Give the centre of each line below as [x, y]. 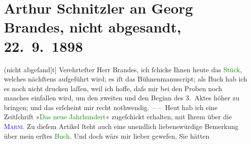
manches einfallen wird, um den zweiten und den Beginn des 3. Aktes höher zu [122, 98]
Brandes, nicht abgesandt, [93, 27]
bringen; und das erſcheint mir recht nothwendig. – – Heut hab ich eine [111, 107]
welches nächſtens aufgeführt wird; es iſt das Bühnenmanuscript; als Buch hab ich [126, 79]
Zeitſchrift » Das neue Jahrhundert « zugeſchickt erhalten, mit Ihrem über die [118, 117]
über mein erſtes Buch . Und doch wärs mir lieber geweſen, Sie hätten [107, 136]
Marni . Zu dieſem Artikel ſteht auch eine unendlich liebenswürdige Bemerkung [121, 126]
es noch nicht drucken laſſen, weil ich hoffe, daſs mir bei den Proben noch [113, 88]
